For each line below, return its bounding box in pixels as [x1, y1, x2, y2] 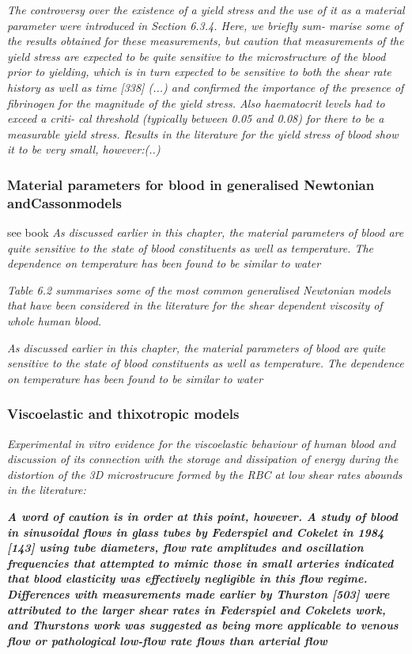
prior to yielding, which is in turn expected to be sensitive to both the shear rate [7, 63, 391, 80]
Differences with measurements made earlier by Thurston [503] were [7, 585, 390, 602]
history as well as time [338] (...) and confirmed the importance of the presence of [7, 78, 404, 95]
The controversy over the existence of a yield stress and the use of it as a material [7, 2, 405, 17]
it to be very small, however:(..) [7, 141, 161, 158]
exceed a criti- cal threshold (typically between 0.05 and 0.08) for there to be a [7, 110, 384, 127]
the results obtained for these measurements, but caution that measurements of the [7, 32, 404, 49]
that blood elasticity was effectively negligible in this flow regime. [7, 570, 368, 587]
